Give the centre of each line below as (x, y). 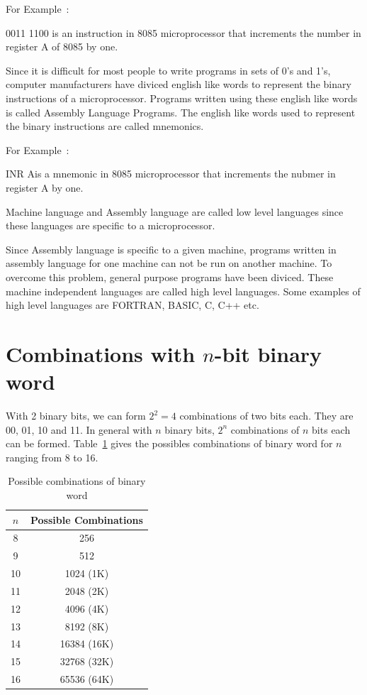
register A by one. (45, 187)
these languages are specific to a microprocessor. (111, 225)
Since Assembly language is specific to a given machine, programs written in (171, 249)
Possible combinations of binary (77, 481)
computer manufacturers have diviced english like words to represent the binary (179, 84)
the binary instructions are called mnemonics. (105, 126)
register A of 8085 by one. (62, 46)
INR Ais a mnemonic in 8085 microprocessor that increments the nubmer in (171, 174)
